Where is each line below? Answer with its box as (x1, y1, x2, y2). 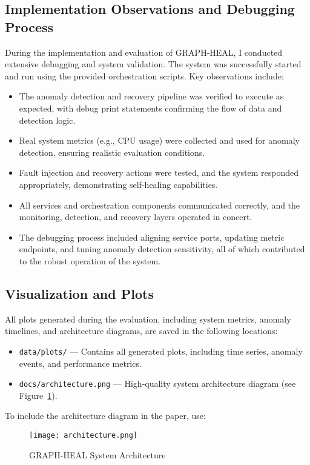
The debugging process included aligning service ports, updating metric (19, 230, 285, 243)
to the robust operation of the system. (19, 254, 161, 267)
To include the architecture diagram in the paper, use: (5, 409, 206, 422)
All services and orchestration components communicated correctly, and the (19, 198, 300, 211)
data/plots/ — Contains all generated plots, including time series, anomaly (19, 344, 303, 357)
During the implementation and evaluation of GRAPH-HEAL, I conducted (5, 45, 283, 58)
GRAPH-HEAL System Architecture (29, 448, 166, 461)
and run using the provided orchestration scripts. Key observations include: (5, 69, 284, 82)
